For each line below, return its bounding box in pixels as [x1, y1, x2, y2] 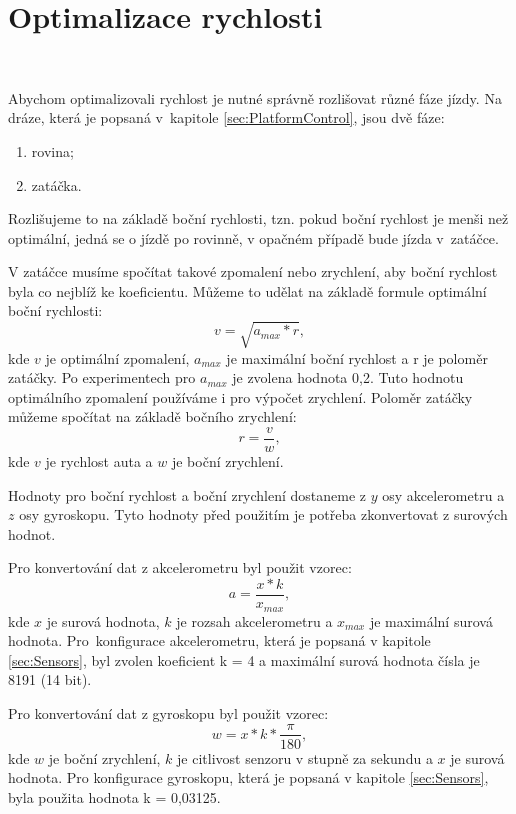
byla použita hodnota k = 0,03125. [8, 786, 221, 807]
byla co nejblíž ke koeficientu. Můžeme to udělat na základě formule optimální [8, 280, 487, 301]
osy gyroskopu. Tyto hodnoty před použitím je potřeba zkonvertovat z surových [19, 504, 508, 525]
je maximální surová [369, 610, 493, 631]
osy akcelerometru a [382, 484, 505, 505]
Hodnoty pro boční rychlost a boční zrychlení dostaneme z [8, 484, 367, 505]
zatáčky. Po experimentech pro [8, 367, 196, 388]
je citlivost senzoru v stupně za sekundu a [177, 747, 433, 768]
